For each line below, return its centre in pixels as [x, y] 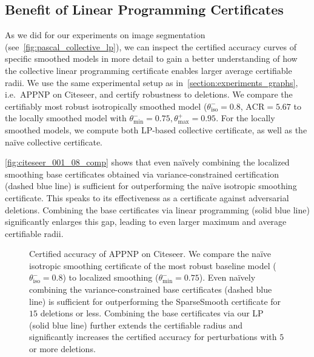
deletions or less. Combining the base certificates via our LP [152, 313]
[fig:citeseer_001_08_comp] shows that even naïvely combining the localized [147, 162]
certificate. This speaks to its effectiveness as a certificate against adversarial [147, 197]
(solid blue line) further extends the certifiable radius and [136, 325]
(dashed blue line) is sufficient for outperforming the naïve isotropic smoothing [151, 186]
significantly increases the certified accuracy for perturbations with [153, 337]
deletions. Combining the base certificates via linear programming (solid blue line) [157, 209]
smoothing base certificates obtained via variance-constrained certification [142, 174]
